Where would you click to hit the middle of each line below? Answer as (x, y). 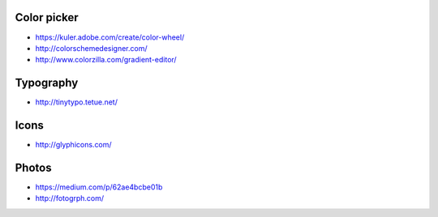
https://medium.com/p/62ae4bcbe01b (99, 187)
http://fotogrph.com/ (70, 198)
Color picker (47, 17)
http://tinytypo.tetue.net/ (76, 102)
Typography (47, 83)
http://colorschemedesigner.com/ (91, 48)
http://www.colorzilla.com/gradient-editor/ (106, 60)
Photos (33, 167)
